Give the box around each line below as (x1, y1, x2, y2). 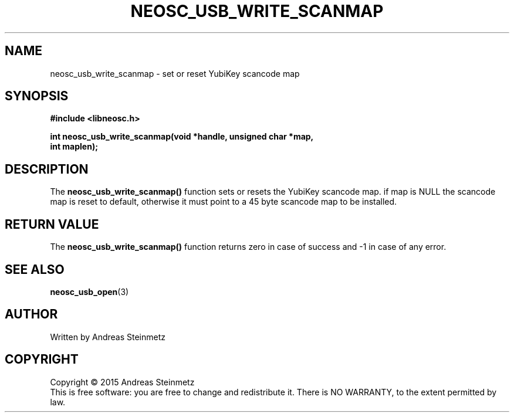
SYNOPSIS (5, 89, 69, 104)
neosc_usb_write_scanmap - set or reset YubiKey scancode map (50, 68, 300, 79)
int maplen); (50, 141, 98, 152)
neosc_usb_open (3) (50, 286, 129, 297)
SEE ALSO (5, 262, 65, 277)
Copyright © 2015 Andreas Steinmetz (50, 377, 195, 387)
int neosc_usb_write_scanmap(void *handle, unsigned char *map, (50, 131, 314, 142)
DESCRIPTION (5, 161, 89, 177)
